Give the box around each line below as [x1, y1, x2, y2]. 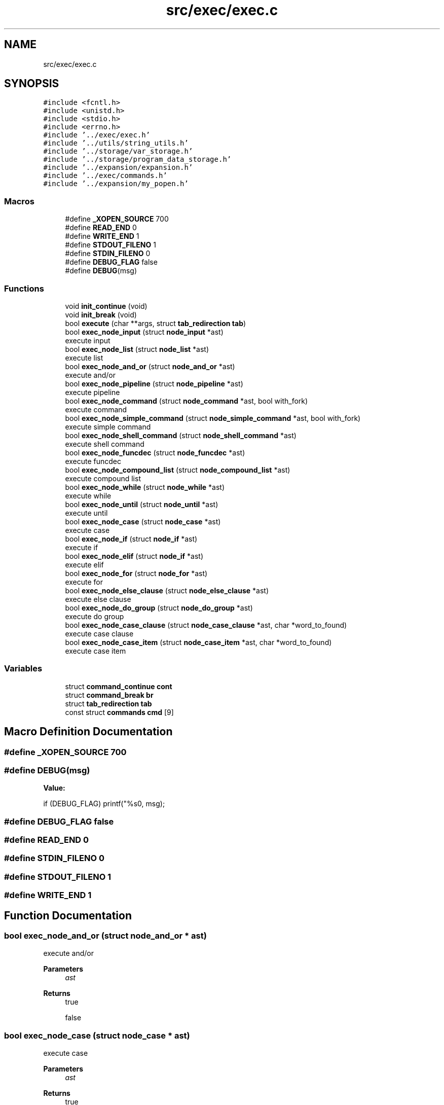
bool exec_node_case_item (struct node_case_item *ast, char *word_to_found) [65, 637, 332, 647]
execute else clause [65, 594, 131, 603]
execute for [65, 577, 103, 586]
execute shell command [65, 439, 144, 448]
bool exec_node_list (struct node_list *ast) [65, 344, 209, 353]
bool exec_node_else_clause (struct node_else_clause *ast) [65, 586, 269, 595]
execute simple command [65, 422, 151, 431]
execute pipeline [65, 387, 120, 397]
